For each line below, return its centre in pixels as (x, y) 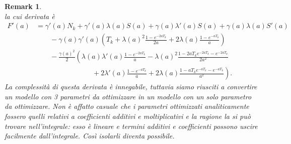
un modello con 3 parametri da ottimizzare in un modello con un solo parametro (128, 96)
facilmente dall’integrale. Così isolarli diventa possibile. (90, 136)
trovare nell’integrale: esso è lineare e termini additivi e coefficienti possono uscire (131, 126)
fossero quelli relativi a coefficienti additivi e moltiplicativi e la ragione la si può (128, 116)
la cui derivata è (30, 16)
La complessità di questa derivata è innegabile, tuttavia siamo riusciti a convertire (131, 87)
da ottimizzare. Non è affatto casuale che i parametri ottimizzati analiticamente (127, 106)
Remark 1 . (23, 6)
